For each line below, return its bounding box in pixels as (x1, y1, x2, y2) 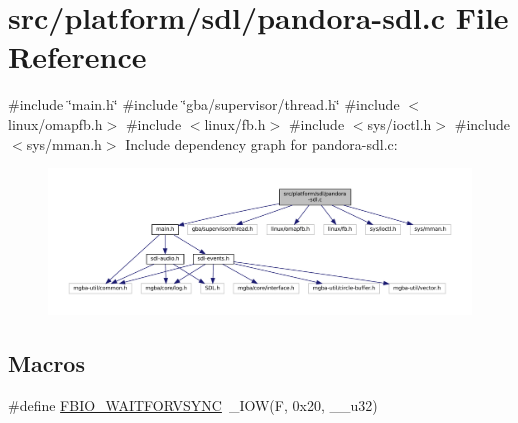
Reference (8, 36, 147, 77)
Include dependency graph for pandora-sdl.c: (125, 133, 398, 154)
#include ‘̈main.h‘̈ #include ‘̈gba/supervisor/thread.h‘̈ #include (8, 94, 400, 115)
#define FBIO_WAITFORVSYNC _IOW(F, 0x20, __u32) (8, 394, 378, 415)
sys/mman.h (26, 133, 102, 154)
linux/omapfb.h (8, 113, 103, 134)
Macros (8, 348, 85, 379)
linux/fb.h (204, 113, 266, 134)
